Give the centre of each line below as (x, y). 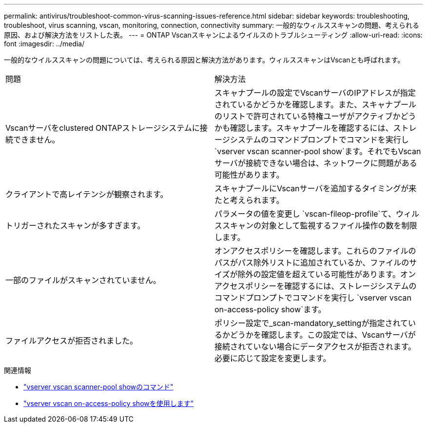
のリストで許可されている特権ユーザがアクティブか (308, 116)
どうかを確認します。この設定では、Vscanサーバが (323, 335)
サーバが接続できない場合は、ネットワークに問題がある (316, 163)
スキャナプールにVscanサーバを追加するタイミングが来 (316, 188)
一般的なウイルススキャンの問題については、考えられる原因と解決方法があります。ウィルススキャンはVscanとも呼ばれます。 (204, 60)
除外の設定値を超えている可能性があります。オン (327, 274)
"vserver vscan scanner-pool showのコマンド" (98, 387)
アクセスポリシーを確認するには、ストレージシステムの (316, 286)
